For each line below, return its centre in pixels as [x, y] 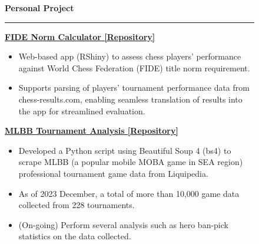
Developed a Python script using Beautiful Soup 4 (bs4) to [125, 150]
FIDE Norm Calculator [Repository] [80, 36]
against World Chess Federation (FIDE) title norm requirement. [134, 67]
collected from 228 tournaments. [77, 205]
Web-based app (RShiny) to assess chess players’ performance [130, 56]
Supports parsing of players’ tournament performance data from [134, 88]
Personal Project [39, 8]
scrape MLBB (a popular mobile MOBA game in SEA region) [131, 162]
